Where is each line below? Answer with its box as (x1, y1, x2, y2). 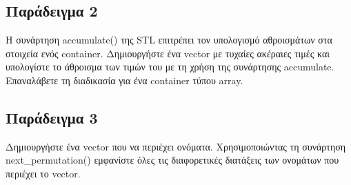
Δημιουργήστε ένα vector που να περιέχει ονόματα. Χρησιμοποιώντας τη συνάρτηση (6, 139, 346, 153)
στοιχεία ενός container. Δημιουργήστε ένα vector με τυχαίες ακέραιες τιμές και (6, 46, 330, 60)
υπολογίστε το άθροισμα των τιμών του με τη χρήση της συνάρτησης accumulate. (6, 59, 334, 74)
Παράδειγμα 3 (6, 106, 98, 128)
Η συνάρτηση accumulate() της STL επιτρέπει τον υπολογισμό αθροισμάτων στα (6, 32, 332, 47)
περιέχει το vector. (6, 166, 81, 180)
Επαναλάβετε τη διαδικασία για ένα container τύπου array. (6, 72, 243, 87)
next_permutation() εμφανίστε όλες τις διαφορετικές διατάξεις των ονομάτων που (6, 153, 339, 167)
